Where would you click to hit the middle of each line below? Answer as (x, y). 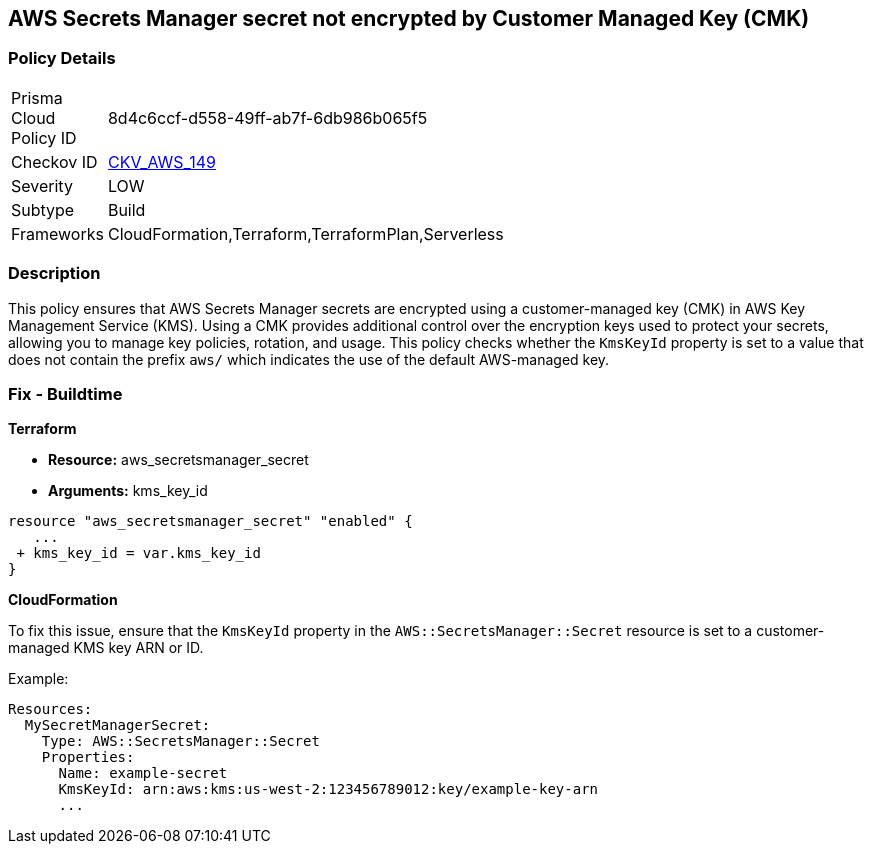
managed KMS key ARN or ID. (106, 648)
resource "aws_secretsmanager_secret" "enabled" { (210, 521)
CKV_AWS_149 (161, 161)
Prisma (37, 97)
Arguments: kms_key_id (128, 491)
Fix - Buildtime (65, 393)
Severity (42, 185)
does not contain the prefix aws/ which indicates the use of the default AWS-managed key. (309, 359)
